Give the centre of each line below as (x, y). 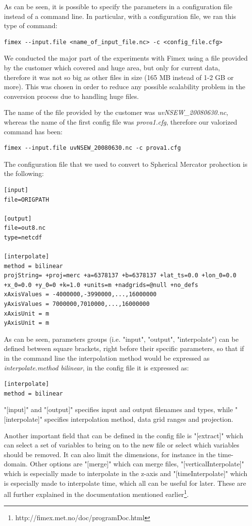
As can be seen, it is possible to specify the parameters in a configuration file (118, 6)
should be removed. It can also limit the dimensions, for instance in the (110, 454)
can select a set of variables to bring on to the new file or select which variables (122, 445)
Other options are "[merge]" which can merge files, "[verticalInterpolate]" (137, 464)
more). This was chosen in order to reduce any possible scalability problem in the (125, 87)
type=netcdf (23, 237)
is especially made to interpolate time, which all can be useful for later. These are (125, 483)
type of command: (31, 25)
